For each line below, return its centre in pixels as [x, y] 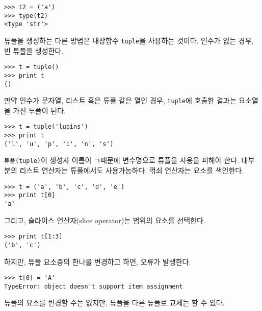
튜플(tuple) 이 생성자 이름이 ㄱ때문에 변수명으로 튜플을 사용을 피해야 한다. [122, 160]
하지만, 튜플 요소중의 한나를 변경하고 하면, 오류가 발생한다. [98, 261]
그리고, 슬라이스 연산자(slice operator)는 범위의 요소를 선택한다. [105, 220]
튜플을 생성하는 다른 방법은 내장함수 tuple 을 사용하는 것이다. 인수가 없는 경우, [129, 40]
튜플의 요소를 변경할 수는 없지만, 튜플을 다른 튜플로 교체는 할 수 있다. [114, 303]
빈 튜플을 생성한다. [34, 50]
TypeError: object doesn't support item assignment [94, 286]
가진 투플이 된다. [39, 110]
